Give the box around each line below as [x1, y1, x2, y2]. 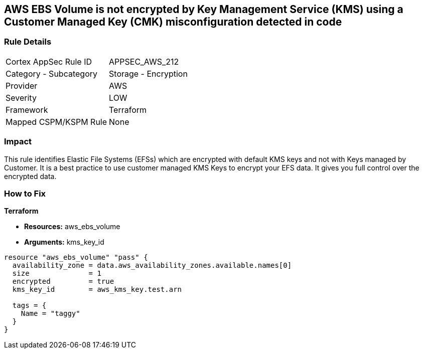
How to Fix [4, 188, 46, 199]
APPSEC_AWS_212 [109, 56, 179, 67]
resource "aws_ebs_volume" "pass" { [4, 253, 148, 262]
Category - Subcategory [6, 68, 97, 79]
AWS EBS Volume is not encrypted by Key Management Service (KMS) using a [4, 3, 403, 16]
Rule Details [4, 37, 52, 47]
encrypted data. [4, 171, 57, 181]
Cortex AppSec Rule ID [6, 56, 92, 67]
